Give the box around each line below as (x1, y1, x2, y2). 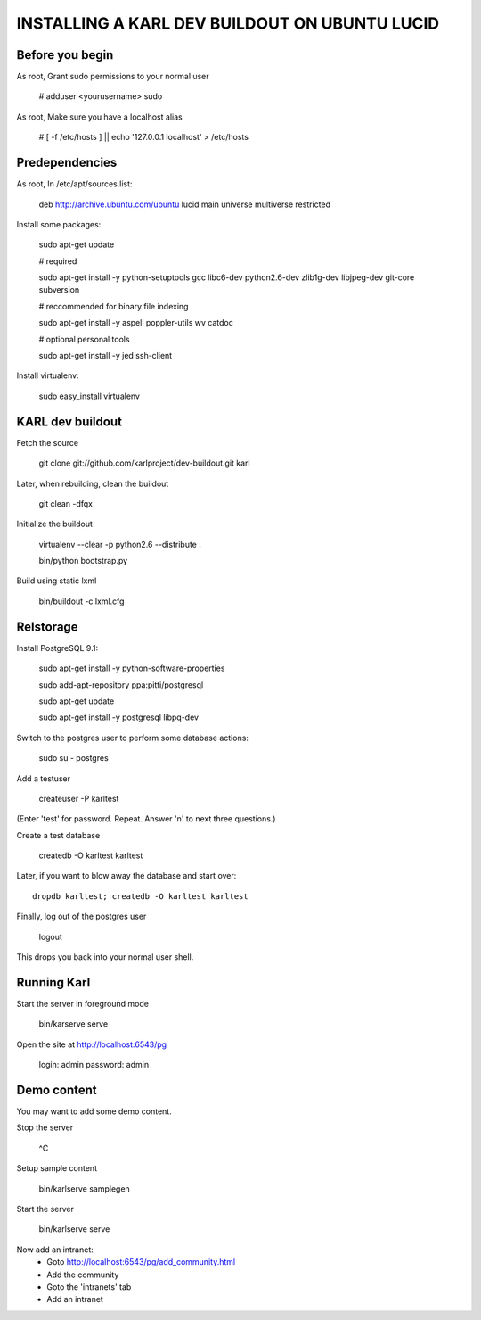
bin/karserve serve (38, 1019, 109, 1029)
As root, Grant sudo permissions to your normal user (16, 71, 209, 82)
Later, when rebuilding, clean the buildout (16, 478, 169, 489)
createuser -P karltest (38, 793, 119, 804)
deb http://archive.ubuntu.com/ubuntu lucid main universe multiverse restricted (38, 199, 331, 210)
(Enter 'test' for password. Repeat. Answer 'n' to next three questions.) (16, 813, 276, 824)
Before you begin (16, 47, 114, 62)
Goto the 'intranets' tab (46, 1281, 132, 1292)
